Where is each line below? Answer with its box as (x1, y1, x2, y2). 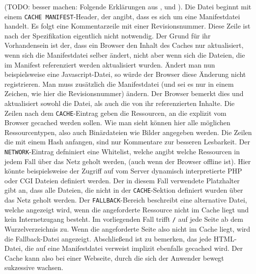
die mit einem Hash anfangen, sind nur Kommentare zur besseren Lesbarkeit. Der (4, 137, 250, 147)
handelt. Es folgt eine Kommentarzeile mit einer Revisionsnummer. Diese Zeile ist (4, 21, 251, 31)
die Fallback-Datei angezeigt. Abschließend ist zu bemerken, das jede (4, 233, 212, 243)
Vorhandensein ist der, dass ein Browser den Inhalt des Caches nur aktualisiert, (4, 40, 244, 50)
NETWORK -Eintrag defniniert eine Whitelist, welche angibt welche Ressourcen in (4, 146, 240, 157)
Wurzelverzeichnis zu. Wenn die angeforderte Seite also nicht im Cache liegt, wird (4, 224, 251, 234)
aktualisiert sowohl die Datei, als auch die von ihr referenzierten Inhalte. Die (4, 98, 235, 108)
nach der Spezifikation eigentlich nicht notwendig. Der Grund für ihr (4, 30, 211, 40)
